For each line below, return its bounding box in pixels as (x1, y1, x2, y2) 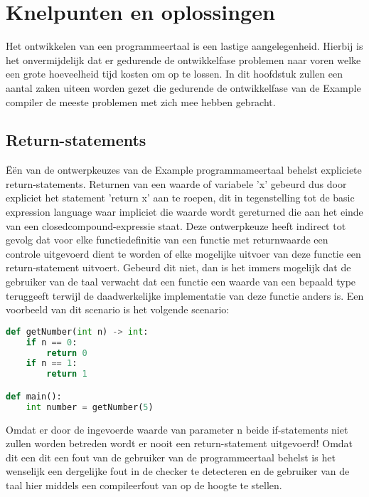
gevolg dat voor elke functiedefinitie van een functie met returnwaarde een (6, 232, 328, 247)
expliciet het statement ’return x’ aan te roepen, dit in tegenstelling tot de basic (6, 190, 355, 205)
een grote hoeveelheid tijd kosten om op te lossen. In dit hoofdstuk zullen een (6, 66, 343, 81)
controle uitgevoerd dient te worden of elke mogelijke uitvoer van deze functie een (6, 246, 361, 261)
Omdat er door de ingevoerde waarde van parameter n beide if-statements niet (6, 422, 348, 436)
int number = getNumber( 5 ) (26, 402, 154, 412)
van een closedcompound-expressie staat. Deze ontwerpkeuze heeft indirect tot (6, 218, 346, 233)
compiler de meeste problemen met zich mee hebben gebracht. (6, 94, 276, 109)
